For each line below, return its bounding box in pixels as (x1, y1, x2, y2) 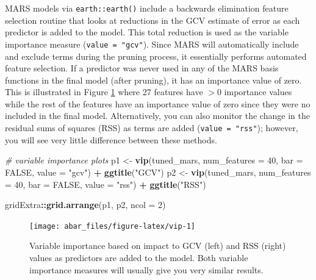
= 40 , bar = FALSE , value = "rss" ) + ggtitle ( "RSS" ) (5, 178, 206, 190)
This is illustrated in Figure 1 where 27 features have (5, 85, 203, 98)
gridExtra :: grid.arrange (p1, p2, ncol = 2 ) (5, 198, 166, 211)
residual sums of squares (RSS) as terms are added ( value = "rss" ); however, (5, 121, 298, 134)
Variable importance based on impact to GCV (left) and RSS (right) (29, 239, 286, 252)
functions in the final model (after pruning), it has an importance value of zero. (5, 73, 302, 86)
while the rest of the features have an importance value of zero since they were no (5, 97, 311, 110)
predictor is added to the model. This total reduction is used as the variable (5, 26, 289, 38)
